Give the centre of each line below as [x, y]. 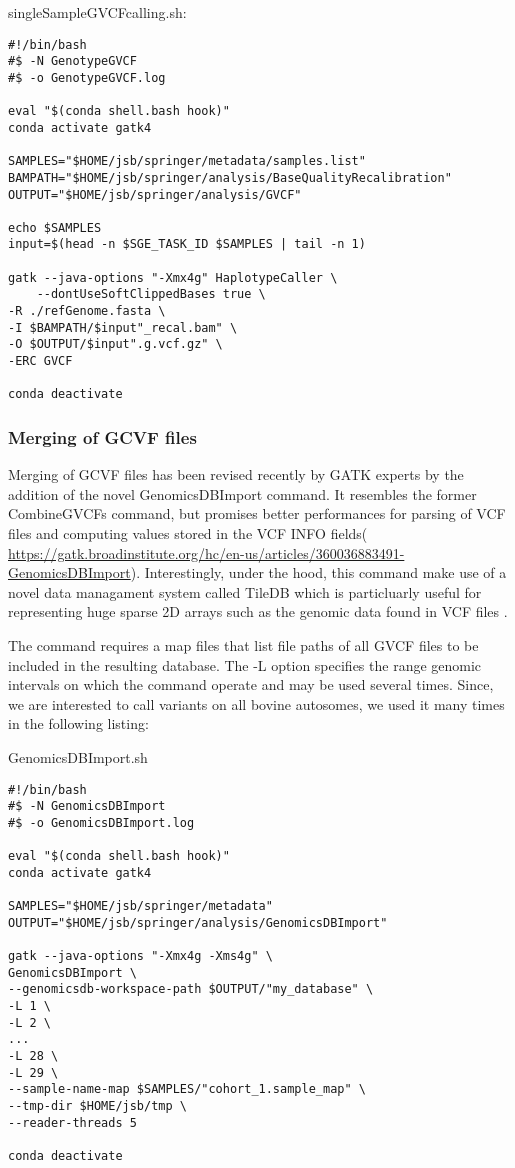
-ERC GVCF [40, 361]
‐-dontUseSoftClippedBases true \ [151, 294]
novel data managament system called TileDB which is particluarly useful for [245, 591]
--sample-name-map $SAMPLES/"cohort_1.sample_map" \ [187, 1089]
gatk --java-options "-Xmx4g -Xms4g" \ [140, 956]
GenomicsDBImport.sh [78, 756]
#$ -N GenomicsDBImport [87, 806]
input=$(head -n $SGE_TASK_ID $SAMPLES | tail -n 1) [187, 244]
